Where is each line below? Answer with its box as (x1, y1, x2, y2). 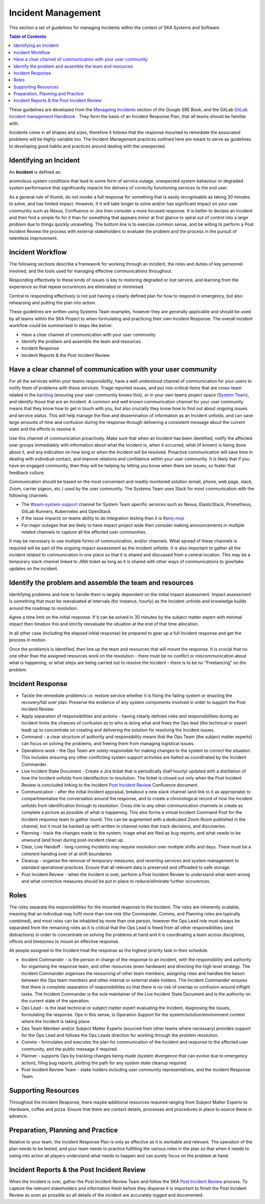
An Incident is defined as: (9, 169, 61, 175)
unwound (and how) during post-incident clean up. (21, 837, 125, 843)
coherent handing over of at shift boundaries (21, 851, 112, 857)
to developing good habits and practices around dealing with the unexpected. (9, 143, 166, 149)
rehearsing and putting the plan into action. (9, 300, 97, 306)
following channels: (9, 492, 49, 498)
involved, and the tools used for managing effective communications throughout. (9, 268, 173, 274)
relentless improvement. (9, 235, 58, 241)
